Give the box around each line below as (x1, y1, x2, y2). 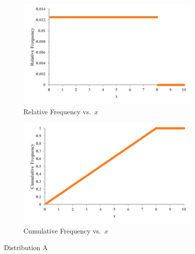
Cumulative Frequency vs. (23, 226, 101, 236)
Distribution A (4, 242, 48, 252)
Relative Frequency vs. (23, 106, 91, 116)
